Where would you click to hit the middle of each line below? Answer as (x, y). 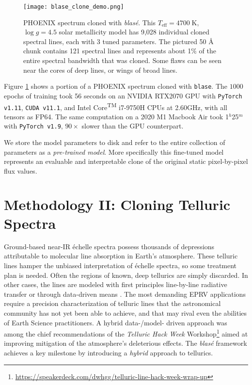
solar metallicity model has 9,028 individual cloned (134, 32)
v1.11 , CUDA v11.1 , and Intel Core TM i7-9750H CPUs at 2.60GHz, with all (116, 106)
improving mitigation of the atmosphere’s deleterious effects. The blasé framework (126, 343)
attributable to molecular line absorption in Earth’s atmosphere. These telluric (121, 256)
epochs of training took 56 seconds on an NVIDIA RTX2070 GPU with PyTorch (123, 95)
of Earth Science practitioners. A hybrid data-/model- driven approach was (116, 322)
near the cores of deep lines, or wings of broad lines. (100, 70)
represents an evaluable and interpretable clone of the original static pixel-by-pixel (126, 161)
